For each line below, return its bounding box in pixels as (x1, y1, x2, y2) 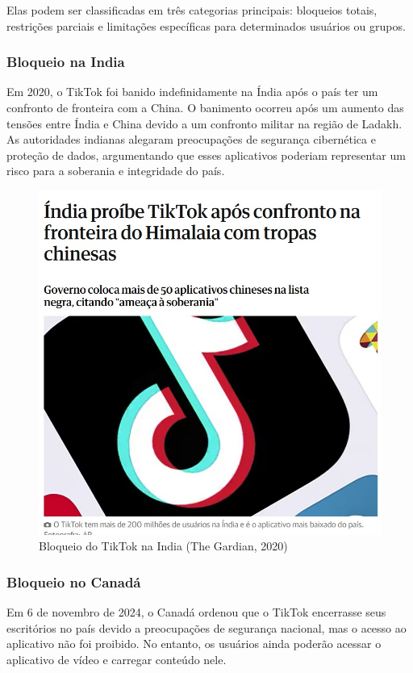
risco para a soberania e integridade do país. (6, 162, 225, 179)
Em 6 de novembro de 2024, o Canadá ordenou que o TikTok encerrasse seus (6, 604, 386, 621)
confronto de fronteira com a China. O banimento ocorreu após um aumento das (6, 99, 404, 115)
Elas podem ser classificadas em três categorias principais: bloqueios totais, (6, 2, 378, 18)
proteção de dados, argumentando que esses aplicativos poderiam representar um (6, 146, 406, 163)
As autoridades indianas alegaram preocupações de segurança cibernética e (6, 131, 376, 148)
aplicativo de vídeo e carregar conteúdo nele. (6, 650, 227, 667)
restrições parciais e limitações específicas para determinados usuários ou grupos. (6, 17, 406, 34)
